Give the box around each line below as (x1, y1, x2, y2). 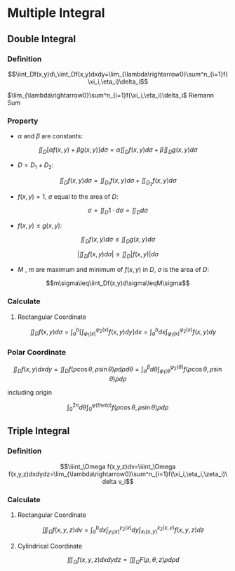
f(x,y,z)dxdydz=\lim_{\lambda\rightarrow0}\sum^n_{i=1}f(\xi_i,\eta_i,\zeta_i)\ (8, 469, 228, 478)
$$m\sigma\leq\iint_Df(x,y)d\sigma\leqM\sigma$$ (46, 279, 190, 287)
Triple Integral (7, 425, 70, 437)
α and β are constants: (17, 132, 83, 140)
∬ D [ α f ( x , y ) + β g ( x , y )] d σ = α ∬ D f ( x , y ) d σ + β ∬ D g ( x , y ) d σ (38, 145, 198, 155)
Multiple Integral (7, 5, 105, 21)
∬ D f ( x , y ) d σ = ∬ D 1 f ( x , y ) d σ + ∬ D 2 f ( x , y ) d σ (59, 176, 177, 187)
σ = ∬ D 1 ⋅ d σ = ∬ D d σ (87, 206, 149, 216)
